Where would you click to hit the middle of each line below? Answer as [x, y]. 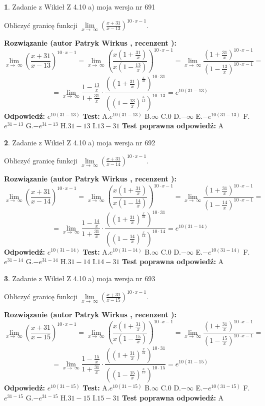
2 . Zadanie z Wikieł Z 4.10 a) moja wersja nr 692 [80, 142]
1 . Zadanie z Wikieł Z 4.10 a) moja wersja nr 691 [80, 7]
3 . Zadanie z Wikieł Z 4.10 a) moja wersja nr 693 [80, 278]
